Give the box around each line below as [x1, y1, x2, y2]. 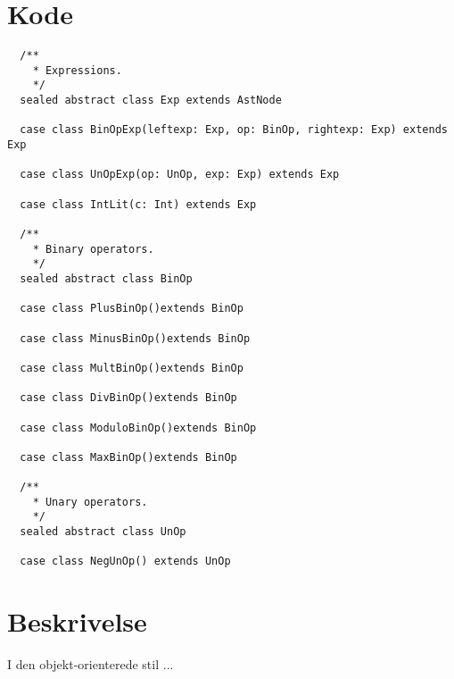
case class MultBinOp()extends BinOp [20, 361, 244, 374]
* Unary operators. [32, 495, 148, 508]
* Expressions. [32, 63, 122, 77]
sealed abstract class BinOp [20, 272, 193, 285]
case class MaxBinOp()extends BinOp [20, 450, 237, 464]
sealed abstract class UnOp [20, 525, 186, 539]
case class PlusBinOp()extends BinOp [20, 302, 244, 315]
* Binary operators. [32, 242, 154, 256]
